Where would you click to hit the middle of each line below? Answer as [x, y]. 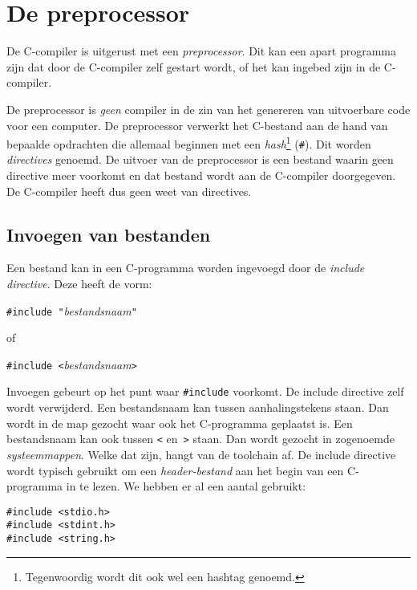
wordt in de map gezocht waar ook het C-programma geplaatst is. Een [180, 423]
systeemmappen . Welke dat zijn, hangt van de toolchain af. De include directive [201, 454]
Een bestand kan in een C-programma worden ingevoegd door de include [186, 268]
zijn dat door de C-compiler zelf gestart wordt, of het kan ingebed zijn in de [194, 66]
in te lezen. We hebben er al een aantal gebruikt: [186, 486]
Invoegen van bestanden [109, 234]
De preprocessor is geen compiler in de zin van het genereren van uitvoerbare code [208, 109]
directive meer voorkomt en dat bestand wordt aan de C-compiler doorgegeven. [201, 175]
